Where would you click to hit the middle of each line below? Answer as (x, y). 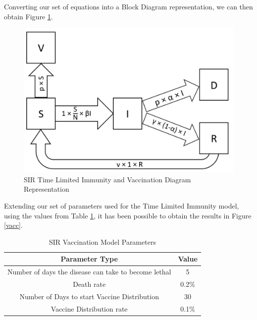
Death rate (89, 284)
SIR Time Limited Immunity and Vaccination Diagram (107, 179)
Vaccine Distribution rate (89, 308)
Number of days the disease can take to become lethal (89, 272)
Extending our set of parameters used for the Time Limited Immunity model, (122, 206)
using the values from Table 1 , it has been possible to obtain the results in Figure (128, 215)
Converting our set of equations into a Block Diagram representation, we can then (128, 6)
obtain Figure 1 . (28, 16)
